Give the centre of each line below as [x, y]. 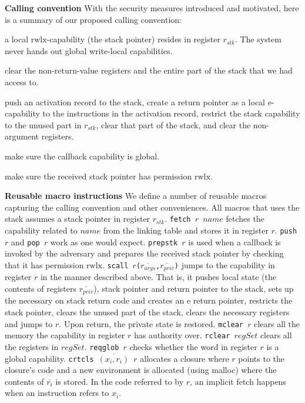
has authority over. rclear [182, 335]
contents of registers [41, 288]
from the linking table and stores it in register [186, 230]
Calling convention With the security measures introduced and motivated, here [152, 8]
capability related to [41, 230]
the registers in [32, 346]
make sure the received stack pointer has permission [98, 176]
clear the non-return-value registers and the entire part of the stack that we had [149, 70]
